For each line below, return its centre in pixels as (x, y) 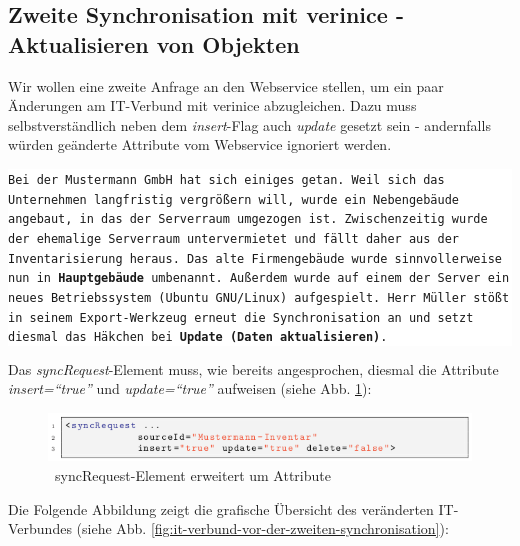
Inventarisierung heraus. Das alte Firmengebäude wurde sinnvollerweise (255, 258)
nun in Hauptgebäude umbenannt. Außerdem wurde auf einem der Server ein (259, 278)
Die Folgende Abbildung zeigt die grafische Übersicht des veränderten (221, 508)
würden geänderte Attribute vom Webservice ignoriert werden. (200, 144)
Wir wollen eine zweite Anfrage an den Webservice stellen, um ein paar (226, 85)
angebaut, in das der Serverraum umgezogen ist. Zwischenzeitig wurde (248, 219)
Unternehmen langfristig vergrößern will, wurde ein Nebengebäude (234, 199)
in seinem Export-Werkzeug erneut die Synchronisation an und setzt (241, 317)
